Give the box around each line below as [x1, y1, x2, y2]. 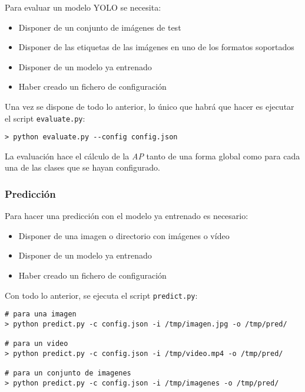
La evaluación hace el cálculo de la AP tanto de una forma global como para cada [5, 149, 300, 162]
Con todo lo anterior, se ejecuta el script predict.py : [5, 289, 198, 301]
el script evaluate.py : [5, 112, 85, 124]
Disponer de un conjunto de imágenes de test [18, 21, 181, 33]
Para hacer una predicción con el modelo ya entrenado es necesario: [5, 210, 248, 222]
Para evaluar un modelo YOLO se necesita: [5, 1, 161, 13]
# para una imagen [5, 310, 77, 319]
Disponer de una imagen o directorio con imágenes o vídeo [18, 229, 230, 241]
